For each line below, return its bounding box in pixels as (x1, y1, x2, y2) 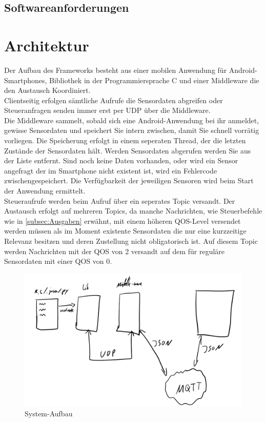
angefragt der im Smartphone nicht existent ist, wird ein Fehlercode (4, 165, 217, 176)
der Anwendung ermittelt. (4, 185, 86, 196)
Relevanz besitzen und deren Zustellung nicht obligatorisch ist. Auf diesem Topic (4, 236, 258, 246)
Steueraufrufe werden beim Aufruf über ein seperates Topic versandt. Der (4, 195, 235, 206)
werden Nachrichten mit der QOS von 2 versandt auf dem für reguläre (4, 245, 225, 256)
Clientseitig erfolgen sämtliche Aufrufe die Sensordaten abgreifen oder (4, 94, 223, 105)
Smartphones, (4, 74, 47, 85)
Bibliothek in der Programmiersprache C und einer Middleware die (49, 74, 259, 85)
